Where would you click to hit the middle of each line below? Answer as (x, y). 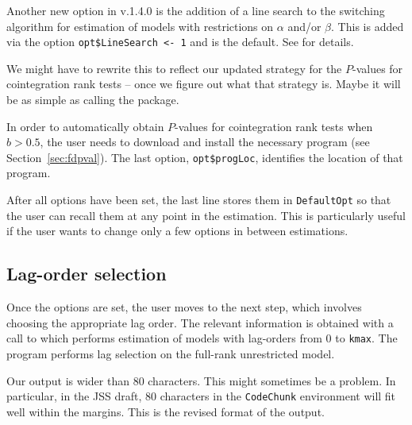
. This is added (368, 26)
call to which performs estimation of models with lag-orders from (164, 338)
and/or (304, 26)
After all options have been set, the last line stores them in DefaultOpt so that (199, 200)
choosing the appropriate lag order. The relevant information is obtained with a (200, 322)
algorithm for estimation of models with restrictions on (140, 26)
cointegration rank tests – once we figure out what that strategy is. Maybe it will (204, 84)
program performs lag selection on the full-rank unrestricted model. (171, 353)
